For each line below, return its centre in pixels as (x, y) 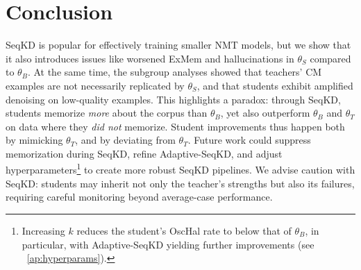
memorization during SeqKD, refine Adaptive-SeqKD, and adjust (144, 153)
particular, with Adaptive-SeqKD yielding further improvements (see (168, 244)
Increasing (43, 230)
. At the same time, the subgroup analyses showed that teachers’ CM (175, 72)
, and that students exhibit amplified (275, 85)
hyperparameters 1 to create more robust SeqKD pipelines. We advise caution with (180, 169)
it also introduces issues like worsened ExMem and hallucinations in (150, 58)
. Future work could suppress (249, 140)
